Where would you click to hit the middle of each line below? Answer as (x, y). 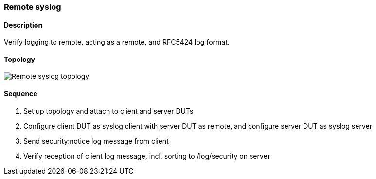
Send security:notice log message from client (96, 141)
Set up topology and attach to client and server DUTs (108, 111)
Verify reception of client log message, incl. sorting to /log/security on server (147, 156)
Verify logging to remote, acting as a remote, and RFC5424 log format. (117, 42)
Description (23, 25)
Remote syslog (33, 7)
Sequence (21, 94)
